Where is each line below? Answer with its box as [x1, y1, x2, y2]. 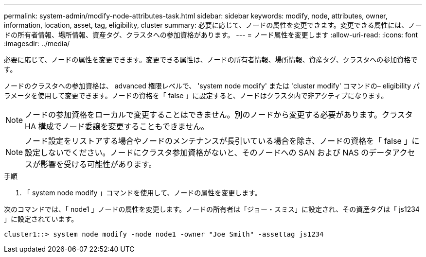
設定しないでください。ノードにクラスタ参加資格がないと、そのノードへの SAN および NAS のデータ [25, 148, 392, 157]
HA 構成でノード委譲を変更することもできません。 [25, 121, 209, 131]
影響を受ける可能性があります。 [40, 159, 157, 169]
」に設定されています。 [4, 215, 78, 223]
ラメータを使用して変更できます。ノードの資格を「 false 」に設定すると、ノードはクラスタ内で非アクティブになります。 [4, 91, 388, 100]
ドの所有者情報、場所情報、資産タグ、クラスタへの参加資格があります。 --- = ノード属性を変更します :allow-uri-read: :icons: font [4, 31, 418, 39]
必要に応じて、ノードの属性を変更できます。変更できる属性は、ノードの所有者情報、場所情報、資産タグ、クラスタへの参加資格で [4, 55, 418, 64]
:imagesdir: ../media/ [4, 39, 70, 48]
